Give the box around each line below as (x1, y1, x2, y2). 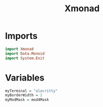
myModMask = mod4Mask (5, 97, 49, 103)
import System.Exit (5, 56, 45, 61)
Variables (5, 72, 45, 83)
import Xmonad (5, 46, 34, 51)
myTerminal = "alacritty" (5, 88, 58, 93)
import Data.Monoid (5, 51, 45, 56)
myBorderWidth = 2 (5, 93, 42, 98)
